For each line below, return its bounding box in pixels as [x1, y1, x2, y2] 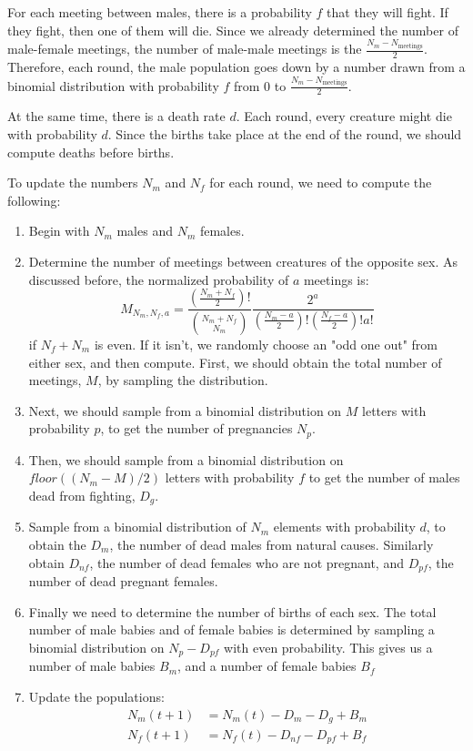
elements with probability [273, 517, 416, 536]
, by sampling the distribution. [97, 370, 268, 390]
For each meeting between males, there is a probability [7, 3, 312, 21]
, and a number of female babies [177, 656, 357, 675]
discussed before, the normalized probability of [28, 269, 289, 289]
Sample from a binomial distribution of [28, 517, 247, 536]
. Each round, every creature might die [236, 107, 452, 126]
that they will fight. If [327, 3, 448, 21]
